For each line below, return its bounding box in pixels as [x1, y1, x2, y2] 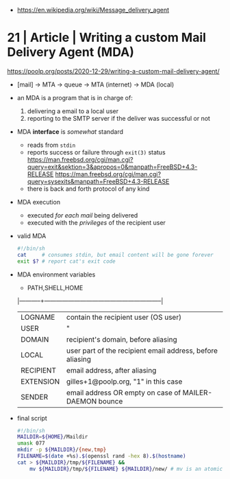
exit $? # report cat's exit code [16, 257, 116, 265]
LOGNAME [20, 312, 55, 322]
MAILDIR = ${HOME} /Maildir [16, 434, 88, 441]
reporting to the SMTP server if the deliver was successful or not [27, 114, 211, 122]
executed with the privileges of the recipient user [27, 218, 166, 226]
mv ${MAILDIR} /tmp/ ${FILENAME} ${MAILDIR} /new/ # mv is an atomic [29, 465, 223, 472]
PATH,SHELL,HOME [27, 283, 84, 292]
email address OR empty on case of [66, 388, 181, 397]
